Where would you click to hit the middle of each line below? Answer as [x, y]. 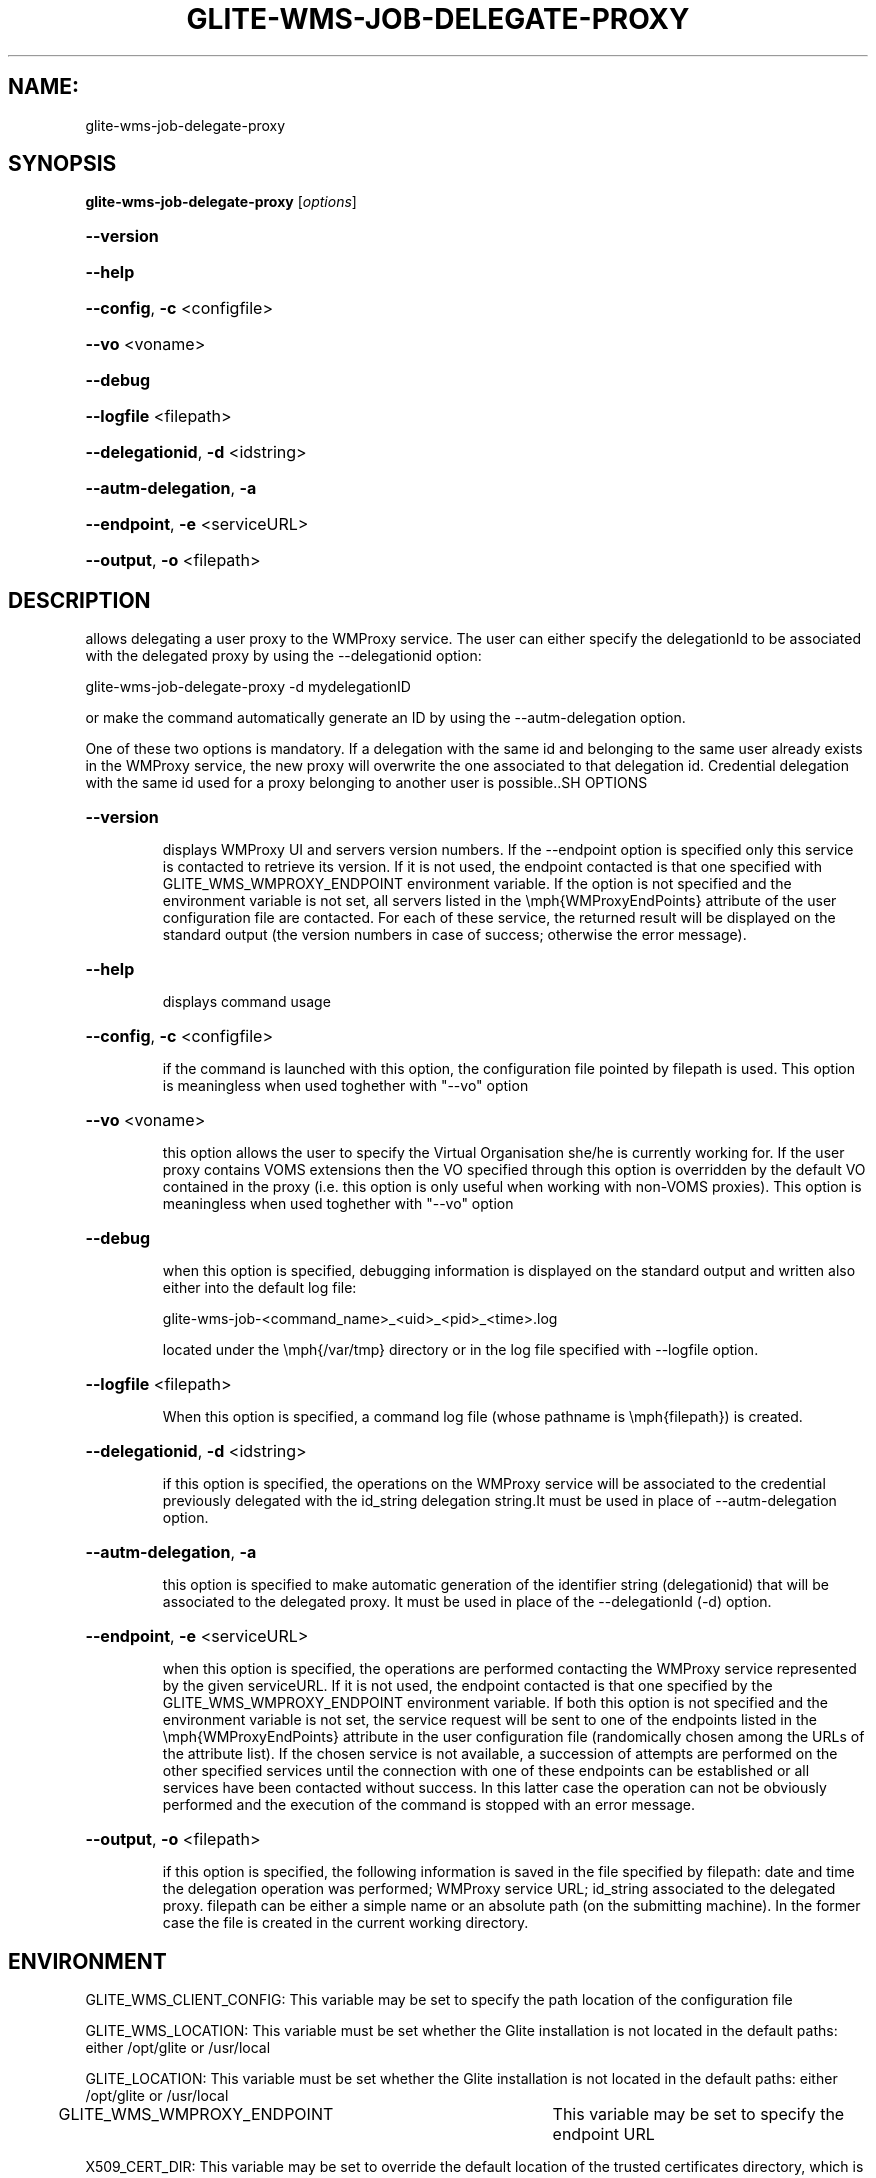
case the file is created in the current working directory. [345, 1923]
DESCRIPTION [79, 600]
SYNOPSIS [62, 164]
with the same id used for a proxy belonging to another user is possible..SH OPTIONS [366, 783]
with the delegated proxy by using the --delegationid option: [283, 656]
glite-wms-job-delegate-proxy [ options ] [221, 202]
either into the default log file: [259, 1288]
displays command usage [246, 1002]
